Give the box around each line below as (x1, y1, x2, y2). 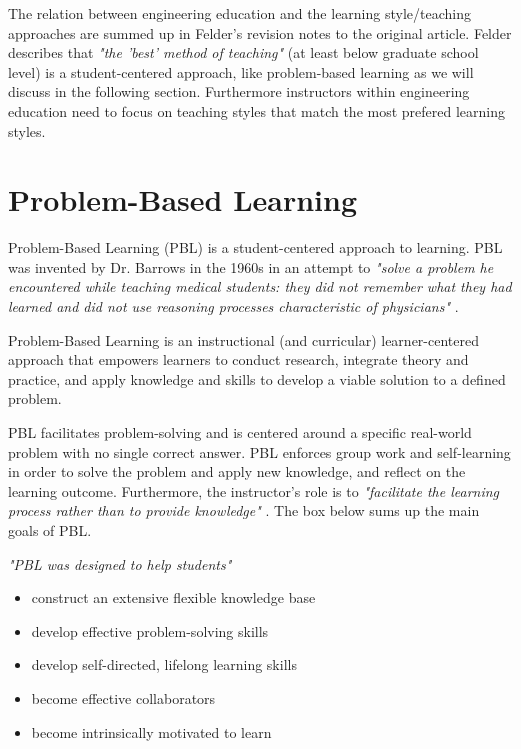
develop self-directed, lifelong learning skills (31, 654, 297, 675)
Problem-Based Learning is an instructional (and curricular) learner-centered (8, 329, 479, 350)
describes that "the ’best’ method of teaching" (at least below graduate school (8, 42, 479, 63)
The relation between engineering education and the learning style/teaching (8, 3, 471, 23)
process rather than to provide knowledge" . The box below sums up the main (8, 500, 480, 521)
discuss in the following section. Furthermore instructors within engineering (8, 81, 470, 102)
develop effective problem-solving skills (31, 620, 269, 641)
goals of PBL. (8, 520, 92, 540)
